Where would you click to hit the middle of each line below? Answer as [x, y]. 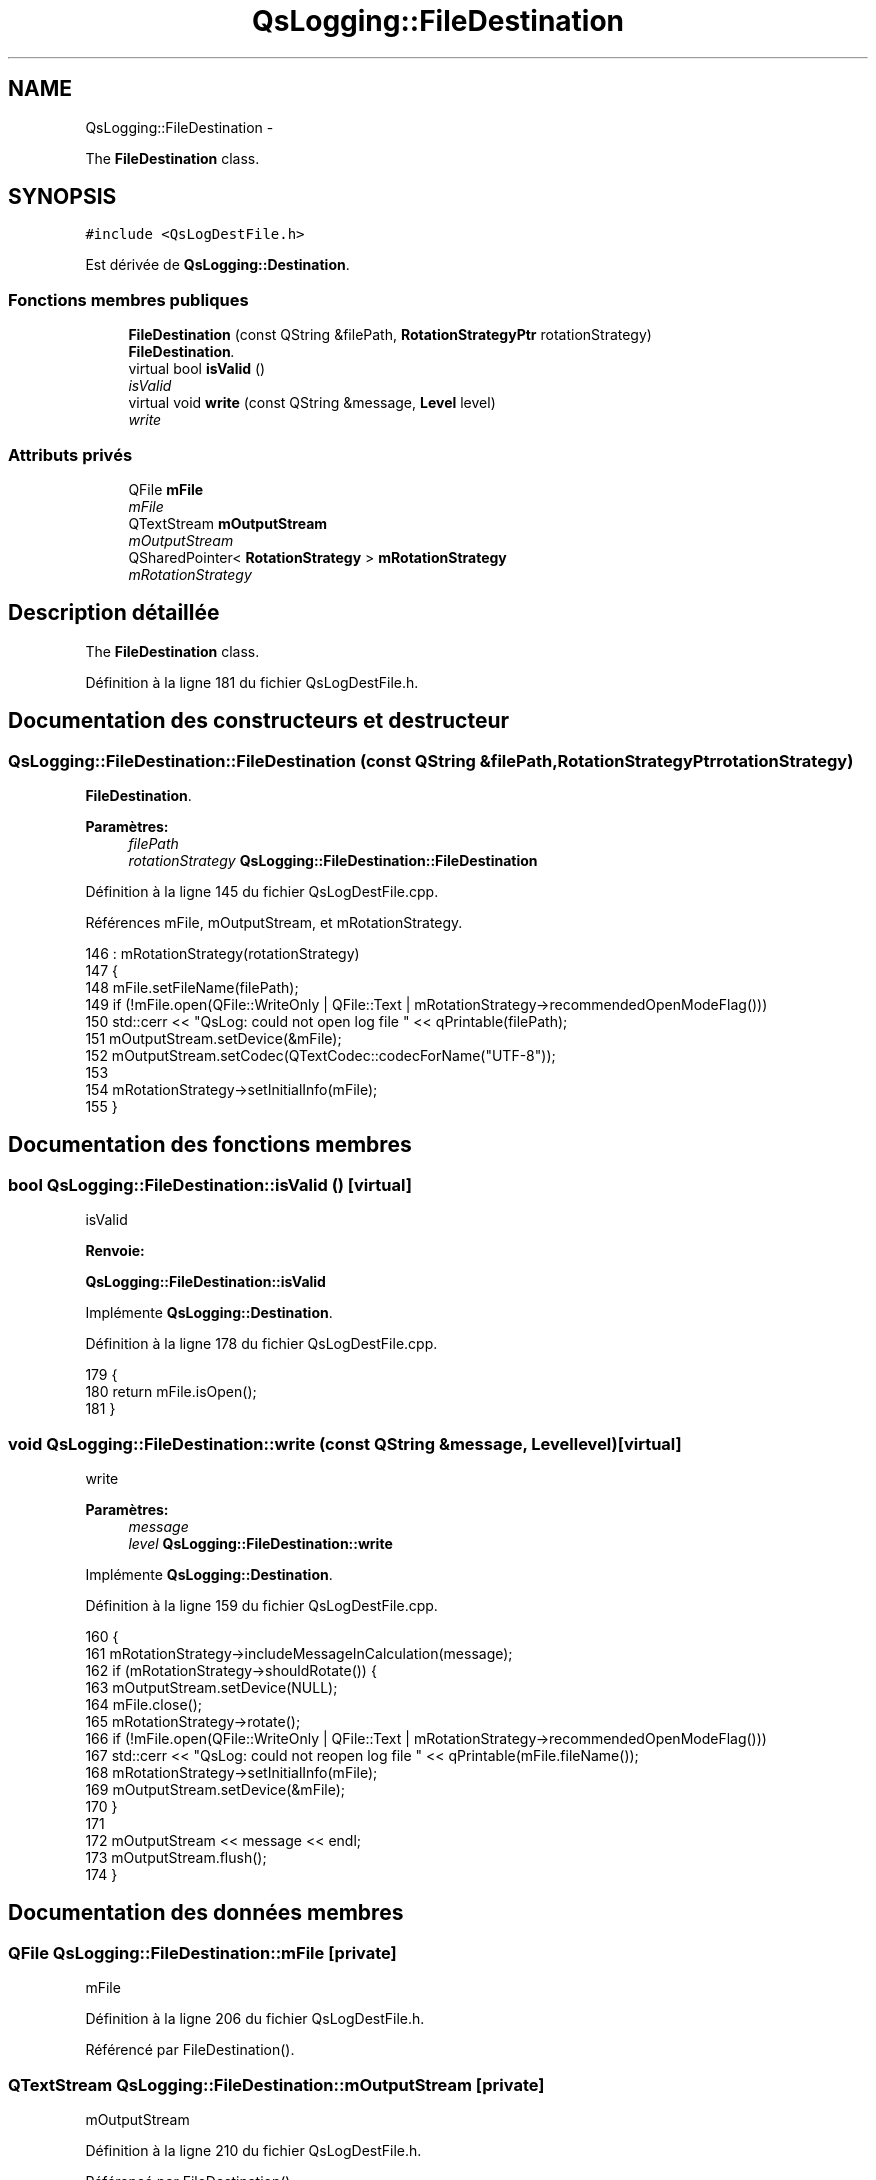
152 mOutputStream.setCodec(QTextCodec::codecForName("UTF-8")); [320, 1055]
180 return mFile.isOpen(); [171, 1392]
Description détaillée [114, 613]
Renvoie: [115, 1251]
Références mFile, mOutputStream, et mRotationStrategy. [274, 922]
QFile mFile [166, 489]
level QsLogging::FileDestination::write [260, 1543]
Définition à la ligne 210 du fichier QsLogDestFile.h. [253, 2150]
